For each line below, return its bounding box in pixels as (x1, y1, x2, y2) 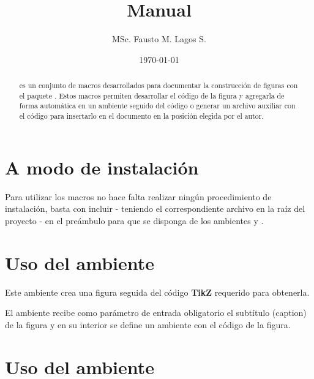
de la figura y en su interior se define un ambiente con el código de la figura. (5, 318, 291, 331)
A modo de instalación (5, 154, 199, 179)
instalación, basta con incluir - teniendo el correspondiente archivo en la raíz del (5, 202, 305, 215)
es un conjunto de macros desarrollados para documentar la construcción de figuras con (19, 80, 298, 91)
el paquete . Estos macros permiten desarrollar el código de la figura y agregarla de (19, 90, 285, 100)
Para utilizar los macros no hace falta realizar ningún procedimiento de (5, 190, 272, 203)
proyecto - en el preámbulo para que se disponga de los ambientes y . (5, 214, 264, 227)
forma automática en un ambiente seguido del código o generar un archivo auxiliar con (19, 100, 296, 111)
